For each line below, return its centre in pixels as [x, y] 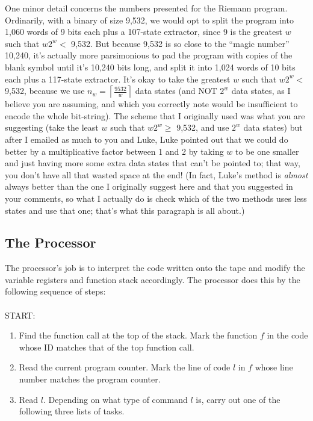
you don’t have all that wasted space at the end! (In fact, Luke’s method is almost [156, 174]
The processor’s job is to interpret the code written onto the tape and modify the [155, 268]
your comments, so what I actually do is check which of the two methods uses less [156, 198]
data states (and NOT [176, 91]
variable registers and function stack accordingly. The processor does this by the [153, 279]
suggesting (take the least [52, 127]
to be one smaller [267, 151]
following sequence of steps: [55, 291]
